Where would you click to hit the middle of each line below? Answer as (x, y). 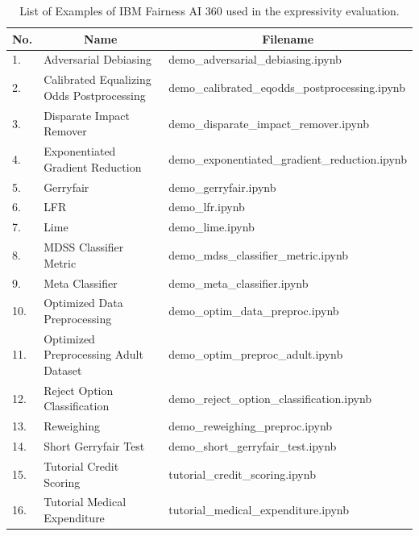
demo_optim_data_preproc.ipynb (254, 311)
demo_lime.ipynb (212, 227)
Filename (288, 38)
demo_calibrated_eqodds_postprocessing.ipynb (287, 87)
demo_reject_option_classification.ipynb (270, 398)
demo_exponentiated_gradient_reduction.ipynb (288, 158)
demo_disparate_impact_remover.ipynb (269, 123)
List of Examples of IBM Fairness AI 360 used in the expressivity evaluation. (209, 10)
